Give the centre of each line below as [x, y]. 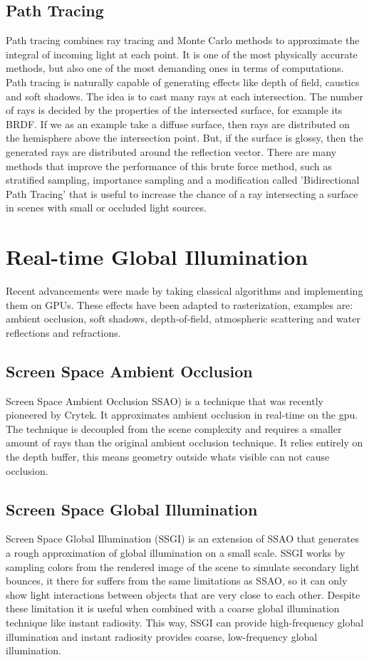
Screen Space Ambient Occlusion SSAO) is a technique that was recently [165, 400]
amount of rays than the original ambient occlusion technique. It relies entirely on [184, 442]
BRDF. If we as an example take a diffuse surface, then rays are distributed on [178, 124]
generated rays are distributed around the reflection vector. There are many [171, 151]
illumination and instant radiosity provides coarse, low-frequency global [162, 636]
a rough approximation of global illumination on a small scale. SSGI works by [176, 552]
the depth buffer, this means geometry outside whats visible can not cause [168, 456]
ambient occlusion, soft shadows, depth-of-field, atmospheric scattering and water [183, 319]
